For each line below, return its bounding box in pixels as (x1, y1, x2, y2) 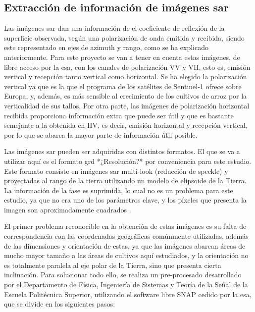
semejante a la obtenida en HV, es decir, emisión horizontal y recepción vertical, (4, 120, 248, 130)
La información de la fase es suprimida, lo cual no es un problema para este (4, 185, 233, 195)
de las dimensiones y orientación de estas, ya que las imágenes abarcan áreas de (4, 240, 246, 251)
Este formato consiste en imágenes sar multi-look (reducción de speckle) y (4, 165, 228, 176)
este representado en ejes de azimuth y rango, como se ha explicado (4, 42, 208, 52)
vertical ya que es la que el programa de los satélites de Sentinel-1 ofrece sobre (4, 81, 242, 91)
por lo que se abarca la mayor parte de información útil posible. (4, 129, 198, 140)
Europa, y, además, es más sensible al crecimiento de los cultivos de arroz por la (4, 91, 247, 101)
